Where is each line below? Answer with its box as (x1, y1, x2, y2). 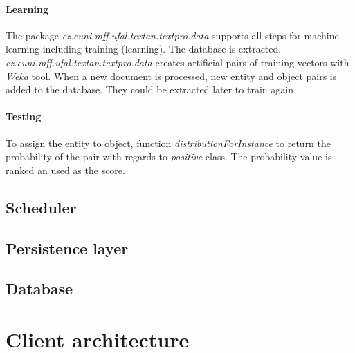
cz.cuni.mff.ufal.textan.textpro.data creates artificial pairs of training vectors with (6, 55, 349, 69)
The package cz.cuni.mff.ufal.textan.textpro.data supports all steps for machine (6, 28, 339, 42)
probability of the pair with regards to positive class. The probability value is (6, 149, 332, 164)
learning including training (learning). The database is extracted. (6, 41, 282, 56)
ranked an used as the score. (6, 162, 125, 177)
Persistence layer (6, 237, 129, 258)
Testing (6, 109, 42, 124)
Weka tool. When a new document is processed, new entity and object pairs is (6, 68, 337, 83)
